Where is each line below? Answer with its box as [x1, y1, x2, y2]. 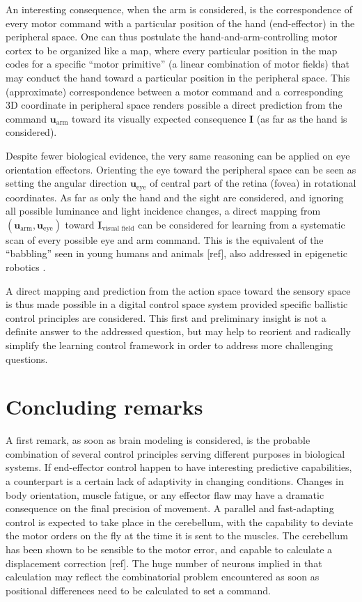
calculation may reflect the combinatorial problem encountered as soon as [6, 569, 320, 584]
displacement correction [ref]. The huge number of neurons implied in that [6, 555, 322, 570]
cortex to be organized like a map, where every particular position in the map [6, 43, 338, 57]
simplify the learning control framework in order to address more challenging [6, 337, 333, 352]
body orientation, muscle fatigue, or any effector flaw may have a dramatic [6, 487, 324, 502]
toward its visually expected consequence [72, 111, 246, 125]
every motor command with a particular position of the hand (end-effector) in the [6, 15, 355, 30]
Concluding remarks [6, 392, 203, 421]
